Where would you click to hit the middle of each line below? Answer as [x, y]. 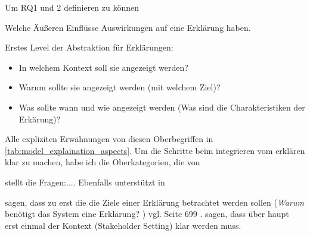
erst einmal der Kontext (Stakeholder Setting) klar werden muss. [123, 225]
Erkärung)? [40, 119]
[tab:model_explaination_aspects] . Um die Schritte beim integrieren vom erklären [155, 150]
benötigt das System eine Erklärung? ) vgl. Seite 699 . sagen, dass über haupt [147, 214]
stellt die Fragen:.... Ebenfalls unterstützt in [85, 182]
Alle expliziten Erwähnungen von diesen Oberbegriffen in [109, 139]
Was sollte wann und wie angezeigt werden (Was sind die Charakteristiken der [162, 107]
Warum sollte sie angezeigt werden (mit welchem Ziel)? [120, 87]
